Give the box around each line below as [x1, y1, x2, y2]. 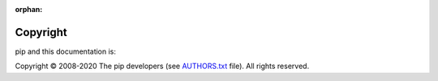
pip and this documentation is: [15, 47, 117, 56]
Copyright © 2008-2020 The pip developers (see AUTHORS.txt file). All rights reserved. [15, 61, 310, 71]
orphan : [15, 5, 43, 14]
